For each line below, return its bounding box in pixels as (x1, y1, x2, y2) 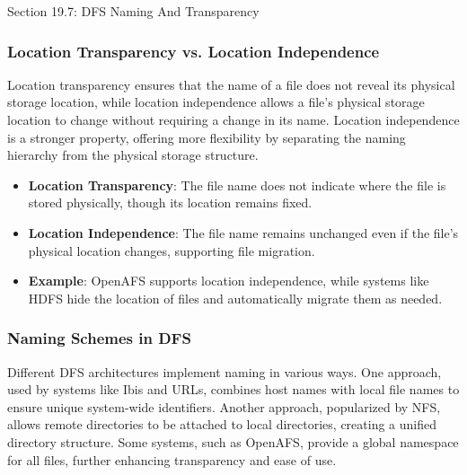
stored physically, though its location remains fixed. (28, 193, 313, 212)
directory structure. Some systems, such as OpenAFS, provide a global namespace (7, 432, 459, 451)
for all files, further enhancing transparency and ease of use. (7, 450, 337, 469)
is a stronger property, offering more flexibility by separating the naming (7, 128, 406, 146)
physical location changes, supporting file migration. (28, 241, 315, 259)
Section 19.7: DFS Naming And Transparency (7, 2, 260, 20)
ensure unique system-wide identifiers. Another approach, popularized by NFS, (7, 397, 441, 416)
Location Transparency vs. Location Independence (7, 40, 380, 62)
